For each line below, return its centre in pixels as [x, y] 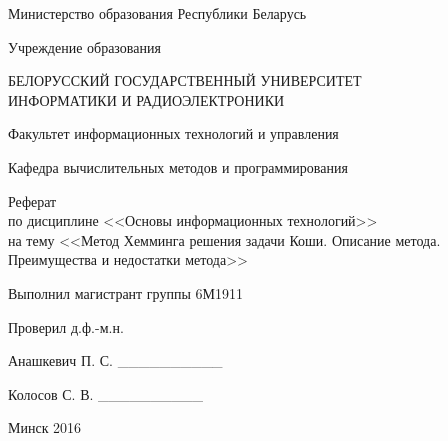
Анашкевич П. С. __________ [115, 360]
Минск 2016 [45, 427]
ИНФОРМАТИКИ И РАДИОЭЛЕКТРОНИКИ [146, 99]
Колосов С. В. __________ [106, 393]
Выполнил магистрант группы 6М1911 [125, 292]
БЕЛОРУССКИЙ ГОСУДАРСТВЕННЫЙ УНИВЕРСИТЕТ [185, 80]
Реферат [32, 200]
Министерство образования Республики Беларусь [157, 13]
